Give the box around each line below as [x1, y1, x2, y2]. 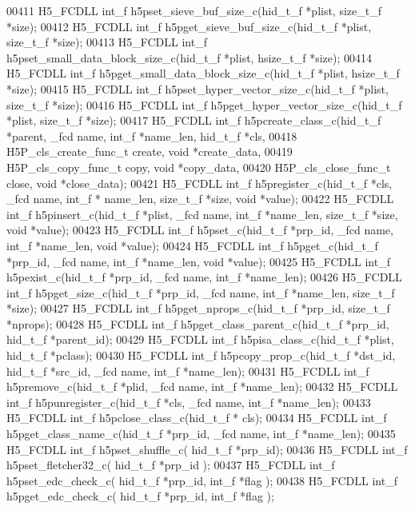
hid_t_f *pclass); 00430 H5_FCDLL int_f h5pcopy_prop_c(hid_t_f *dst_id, [6, 347, 396, 364]
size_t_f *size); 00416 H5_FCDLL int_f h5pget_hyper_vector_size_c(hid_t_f [6, 96, 402, 113]
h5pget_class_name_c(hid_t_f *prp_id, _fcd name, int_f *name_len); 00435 [6, 425, 396, 442]
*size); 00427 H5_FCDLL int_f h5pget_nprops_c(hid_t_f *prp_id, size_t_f [6, 300, 390, 317]
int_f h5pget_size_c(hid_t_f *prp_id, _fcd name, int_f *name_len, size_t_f [6, 284, 395, 301]
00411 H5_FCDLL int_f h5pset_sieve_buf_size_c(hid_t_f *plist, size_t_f [6, 2, 381, 18]
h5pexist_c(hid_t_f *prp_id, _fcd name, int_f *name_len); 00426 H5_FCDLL [6, 269, 402, 285]
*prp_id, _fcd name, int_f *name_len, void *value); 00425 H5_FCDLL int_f [6, 253, 390, 269]
